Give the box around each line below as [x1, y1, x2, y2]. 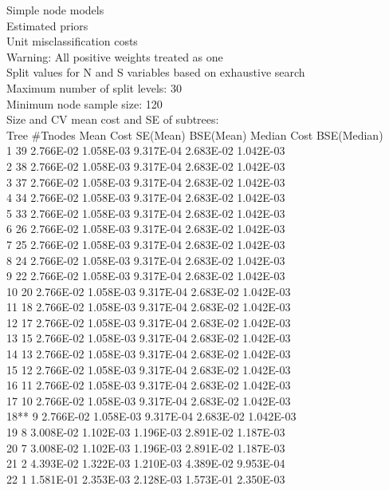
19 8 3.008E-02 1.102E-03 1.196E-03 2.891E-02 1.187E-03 [6, 424, 285, 441]
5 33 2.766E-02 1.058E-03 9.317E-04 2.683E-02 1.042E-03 [6, 204, 285, 221]
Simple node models [6, 2, 104, 18]
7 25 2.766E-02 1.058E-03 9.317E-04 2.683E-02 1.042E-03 [6, 235, 285, 252]
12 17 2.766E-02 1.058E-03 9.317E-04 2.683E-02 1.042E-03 [6, 314, 291, 330]
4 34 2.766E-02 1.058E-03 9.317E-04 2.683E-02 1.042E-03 [6, 189, 285, 206]
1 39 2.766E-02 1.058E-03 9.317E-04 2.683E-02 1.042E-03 [6, 142, 285, 159]
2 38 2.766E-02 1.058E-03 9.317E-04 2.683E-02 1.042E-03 [6, 157, 285, 174]
